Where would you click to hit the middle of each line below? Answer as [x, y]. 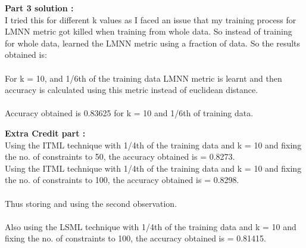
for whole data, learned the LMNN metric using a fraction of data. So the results [153, 43]
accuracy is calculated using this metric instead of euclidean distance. [132, 90]
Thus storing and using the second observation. [91, 203]
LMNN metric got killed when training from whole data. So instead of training [149, 31]
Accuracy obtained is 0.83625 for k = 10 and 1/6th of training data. [129, 113]
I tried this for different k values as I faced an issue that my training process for [151, 19]
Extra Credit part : [45, 133]
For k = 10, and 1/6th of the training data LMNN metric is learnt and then [143, 78]
